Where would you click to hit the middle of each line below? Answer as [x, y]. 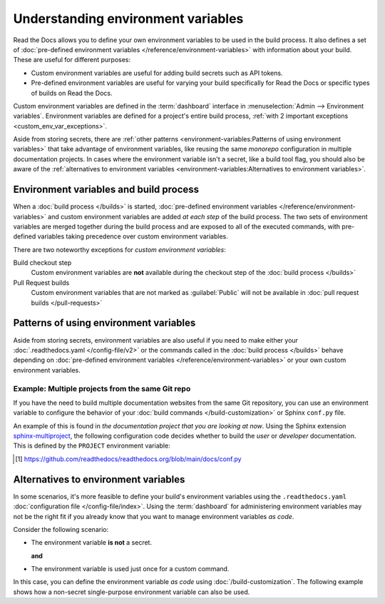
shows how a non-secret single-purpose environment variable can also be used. [132, 592]
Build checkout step [42, 263]
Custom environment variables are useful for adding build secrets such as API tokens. [157, 73]
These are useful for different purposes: [72, 60]
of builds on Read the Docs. [72, 93]
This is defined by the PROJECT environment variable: [92, 446]
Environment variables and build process [106, 190]
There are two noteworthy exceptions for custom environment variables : [119, 249]
